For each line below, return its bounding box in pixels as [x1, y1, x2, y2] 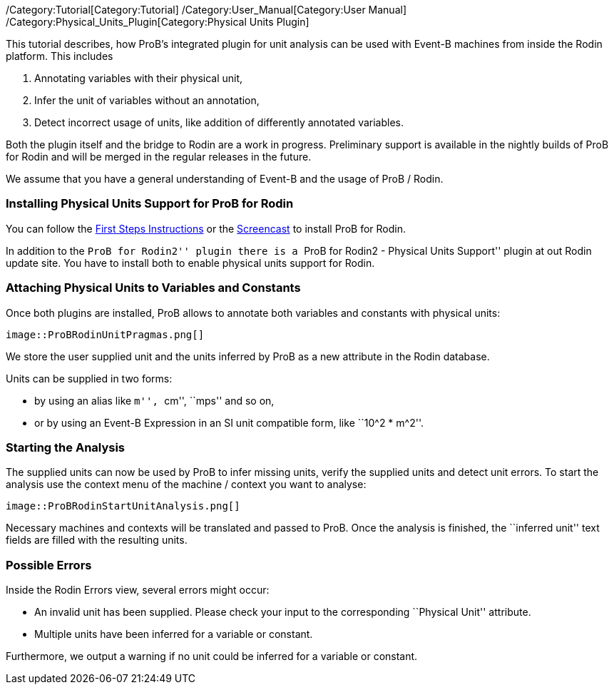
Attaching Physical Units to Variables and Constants [6, 280, 301, 295]
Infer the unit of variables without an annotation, [34, 94, 260, 106]
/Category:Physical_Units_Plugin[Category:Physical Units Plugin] [6, 16, 309, 28]
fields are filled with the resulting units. [6, 534, 188, 547]
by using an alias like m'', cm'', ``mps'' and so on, [34, 394, 275, 407]
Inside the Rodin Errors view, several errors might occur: [6, 584, 270, 596]
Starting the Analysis [6, 440, 126, 455]
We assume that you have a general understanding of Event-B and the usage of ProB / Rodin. [6, 173, 444, 185]
